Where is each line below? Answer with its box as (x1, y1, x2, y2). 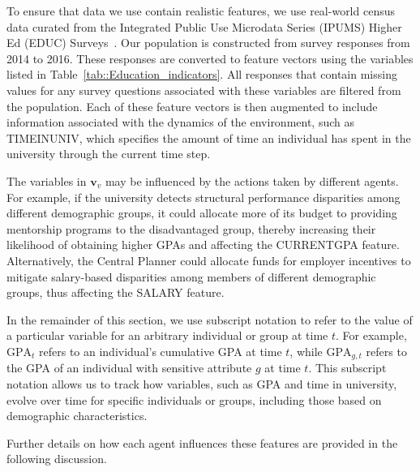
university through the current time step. (6, 145, 211, 162)
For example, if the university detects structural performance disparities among (6, 188, 401, 205)
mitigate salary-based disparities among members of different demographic (6, 268, 376, 285)
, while (289, 342, 323, 359)
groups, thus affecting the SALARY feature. (6, 284, 225, 301)
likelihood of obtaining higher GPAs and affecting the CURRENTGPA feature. (6, 236, 400, 253)
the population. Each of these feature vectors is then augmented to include (6, 97, 378, 114)
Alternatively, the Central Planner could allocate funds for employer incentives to (6, 251, 411, 268)
